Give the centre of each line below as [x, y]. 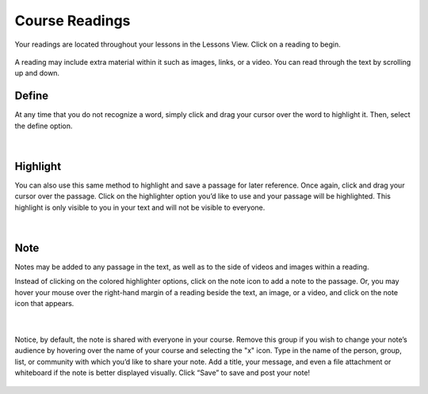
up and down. [37, 73]
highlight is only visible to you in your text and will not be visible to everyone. [140, 207]
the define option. [44, 126]
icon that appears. [44, 304]
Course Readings [73, 21]
